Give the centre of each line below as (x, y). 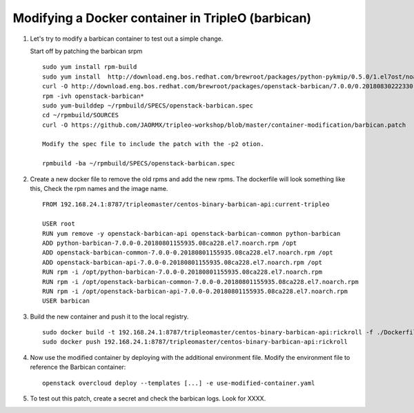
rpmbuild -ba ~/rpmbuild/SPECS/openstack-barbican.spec (139, 163)
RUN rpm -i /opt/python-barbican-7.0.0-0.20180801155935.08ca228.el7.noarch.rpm (183, 272)
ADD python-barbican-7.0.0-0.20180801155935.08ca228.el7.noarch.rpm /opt (170, 243)
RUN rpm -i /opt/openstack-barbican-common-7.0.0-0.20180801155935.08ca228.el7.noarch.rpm (200, 282)
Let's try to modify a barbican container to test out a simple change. (127, 39)
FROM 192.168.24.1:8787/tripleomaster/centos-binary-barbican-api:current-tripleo (186, 204)
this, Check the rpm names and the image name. (99, 189)
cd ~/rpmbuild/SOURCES (81, 115)
